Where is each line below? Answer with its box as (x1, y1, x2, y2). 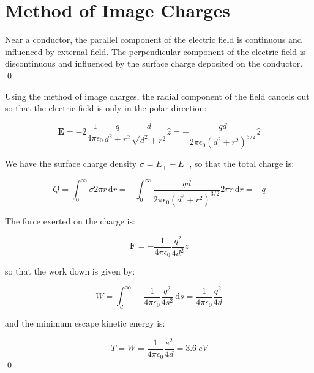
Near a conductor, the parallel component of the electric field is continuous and (5, 33, 302, 46)
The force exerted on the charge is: (5, 214, 135, 227)
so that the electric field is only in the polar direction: (5, 102, 207, 114)
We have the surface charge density (5, 157, 137, 170)
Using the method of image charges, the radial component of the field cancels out (5, 89, 310, 102)
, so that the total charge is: (189, 157, 294, 170)
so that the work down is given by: (5, 265, 135, 278)
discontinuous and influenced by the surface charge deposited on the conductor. (5, 57, 303, 70)
